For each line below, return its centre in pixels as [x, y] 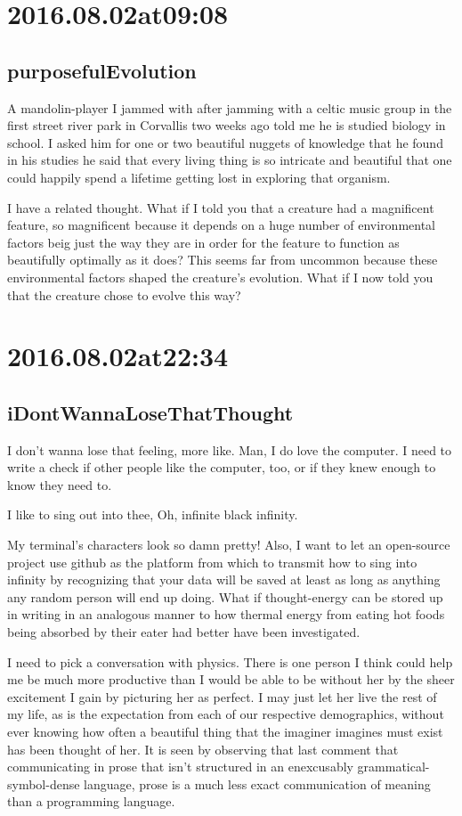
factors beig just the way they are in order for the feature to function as [203, 242]
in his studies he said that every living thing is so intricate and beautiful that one [230, 160]
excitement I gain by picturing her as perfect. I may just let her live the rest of [222, 696]
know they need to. [60, 484]
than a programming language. [91, 801]
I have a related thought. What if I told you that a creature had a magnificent [221, 207]
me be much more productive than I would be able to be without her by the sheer [231, 679]
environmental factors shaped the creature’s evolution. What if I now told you [220, 277]
